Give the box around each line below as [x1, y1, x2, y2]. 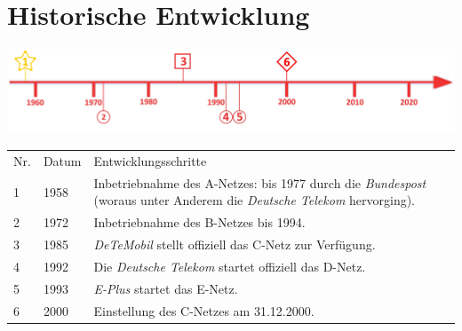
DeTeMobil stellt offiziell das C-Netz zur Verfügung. [93, 235, 376, 254]
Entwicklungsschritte [93, 151, 207, 169]
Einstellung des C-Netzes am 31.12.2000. [93, 301, 315, 319]
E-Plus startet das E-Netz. [93, 279, 238, 297]
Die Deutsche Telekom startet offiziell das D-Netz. [93, 256, 366, 275]
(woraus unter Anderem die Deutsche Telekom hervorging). [93, 191, 416, 209]
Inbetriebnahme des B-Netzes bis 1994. [93, 213, 306, 232]
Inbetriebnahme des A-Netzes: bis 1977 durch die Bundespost [93, 173, 426, 192]
